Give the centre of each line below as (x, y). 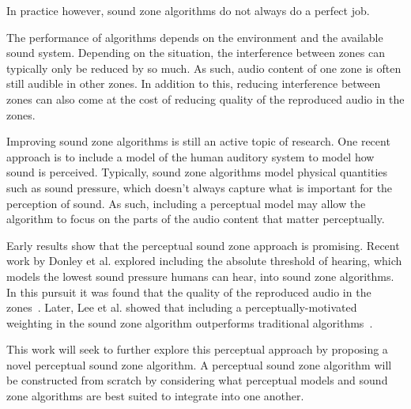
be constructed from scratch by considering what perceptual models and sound (197, 380)
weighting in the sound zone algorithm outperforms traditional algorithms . (190, 322)
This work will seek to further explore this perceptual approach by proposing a (197, 349)
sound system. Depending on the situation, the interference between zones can (196, 53)
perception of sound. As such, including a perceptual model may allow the (186, 203)
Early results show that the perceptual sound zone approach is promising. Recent (203, 245)
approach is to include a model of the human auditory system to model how (190, 156)
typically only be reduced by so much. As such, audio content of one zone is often (204, 68)
